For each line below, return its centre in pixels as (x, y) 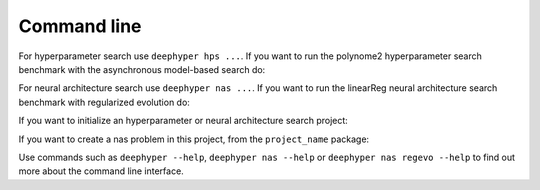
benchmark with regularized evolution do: (104, 102)
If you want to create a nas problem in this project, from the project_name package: (194, 139)
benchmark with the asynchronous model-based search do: (142, 69)
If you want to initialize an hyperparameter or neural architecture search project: (183, 121)
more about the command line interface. (101, 171)
